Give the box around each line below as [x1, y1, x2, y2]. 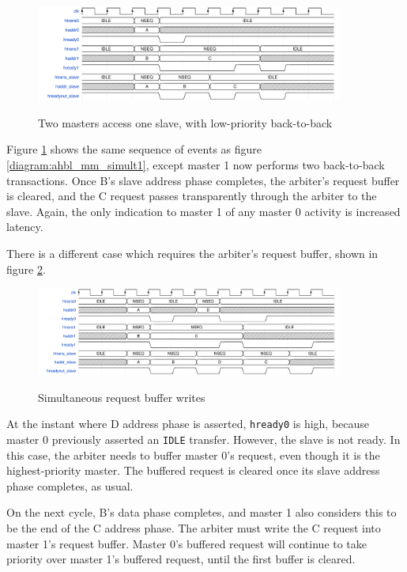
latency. [6, 218, 43, 235]
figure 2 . [6, 260, 46, 277]
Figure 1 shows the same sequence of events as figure [6, 141, 262, 157]
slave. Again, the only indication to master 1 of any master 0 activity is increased [6, 203, 401, 219]
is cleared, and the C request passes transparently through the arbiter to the [6, 188, 377, 204]
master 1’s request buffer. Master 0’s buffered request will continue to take [6, 535, 367, 551]
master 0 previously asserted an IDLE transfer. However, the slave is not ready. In [6, 430, 401, 447]
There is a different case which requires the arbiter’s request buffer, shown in [6, 244, 379, 261]
